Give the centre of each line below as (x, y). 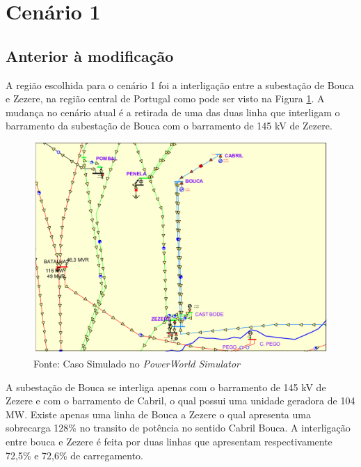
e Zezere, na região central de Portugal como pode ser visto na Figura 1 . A (165, 98)
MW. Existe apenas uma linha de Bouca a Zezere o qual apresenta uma (158, 414)
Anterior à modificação (90, 55)
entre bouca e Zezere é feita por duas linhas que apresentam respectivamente (169, 441)
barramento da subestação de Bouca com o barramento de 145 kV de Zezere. (169, 126)
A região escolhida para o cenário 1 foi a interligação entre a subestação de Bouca (180, 85)
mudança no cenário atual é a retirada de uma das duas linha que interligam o (173, 112)
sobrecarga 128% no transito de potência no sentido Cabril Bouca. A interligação (178, 428)
